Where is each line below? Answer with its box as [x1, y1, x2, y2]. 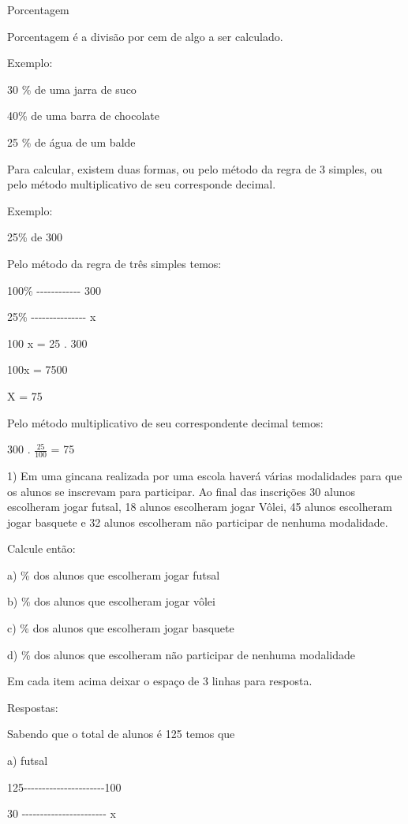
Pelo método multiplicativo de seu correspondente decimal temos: [7, 414, 324, 431]
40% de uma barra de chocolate [7, 107, 159, 124]
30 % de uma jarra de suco [7, 80, 137, 97]
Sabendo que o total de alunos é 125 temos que [7, 725, 235, 742]
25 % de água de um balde [7, 133, 136, 150]
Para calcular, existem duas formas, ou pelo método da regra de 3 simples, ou [7, 160, 383, 177]
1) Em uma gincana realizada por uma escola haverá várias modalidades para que [7, 467, 402, 483]
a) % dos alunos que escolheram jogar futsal [7, 566, 220, 583]
